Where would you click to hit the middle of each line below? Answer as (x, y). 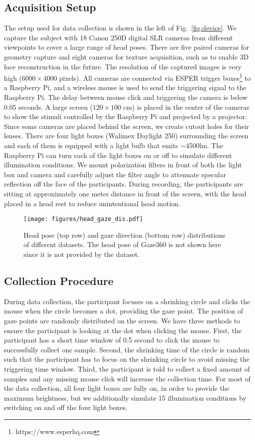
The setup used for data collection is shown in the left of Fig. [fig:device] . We (120, 28)
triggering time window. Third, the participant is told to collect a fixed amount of (127, 368)
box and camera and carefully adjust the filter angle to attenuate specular (115, 174)
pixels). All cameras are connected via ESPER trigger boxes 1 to (155, 77)
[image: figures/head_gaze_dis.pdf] (83, 219)
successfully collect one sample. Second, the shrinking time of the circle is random (127, 349)
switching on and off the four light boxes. (66, 407)
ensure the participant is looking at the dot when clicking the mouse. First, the (123, 330)
